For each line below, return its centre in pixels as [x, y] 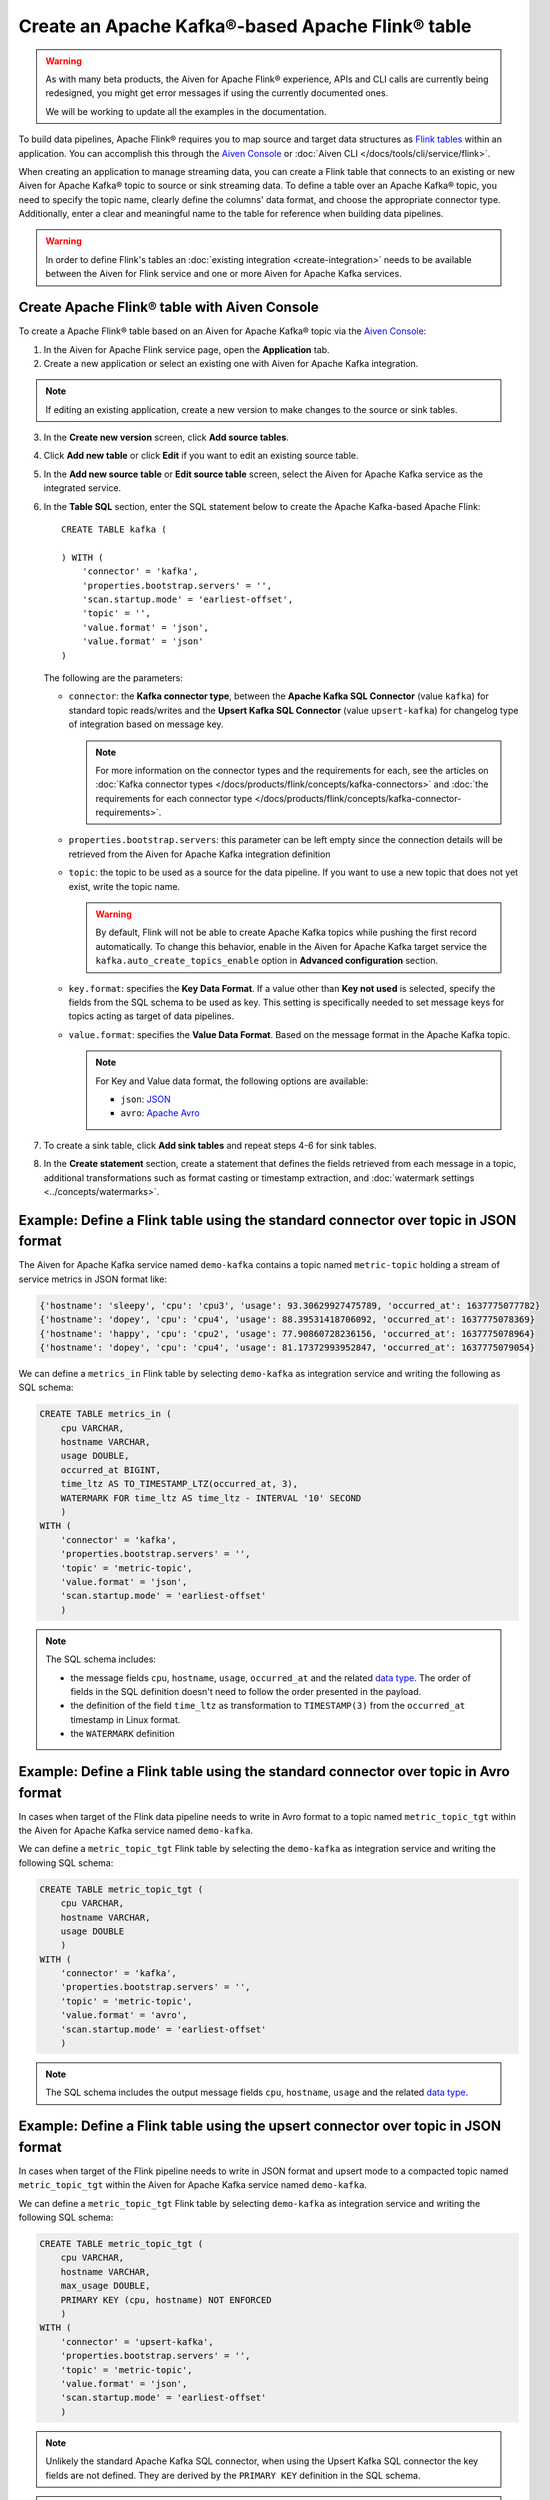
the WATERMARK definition [122, 1734]
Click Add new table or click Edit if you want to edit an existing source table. [201, 456]
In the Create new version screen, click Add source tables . [166, 437]
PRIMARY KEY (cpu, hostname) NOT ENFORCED [166, 2299]
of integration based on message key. [146, 724]
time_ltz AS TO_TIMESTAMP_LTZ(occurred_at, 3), [179, 1484]
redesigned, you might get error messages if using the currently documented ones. [217, 93]
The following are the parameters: [113, 677]
